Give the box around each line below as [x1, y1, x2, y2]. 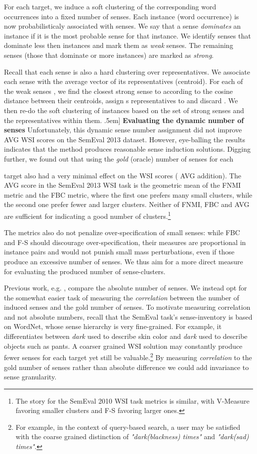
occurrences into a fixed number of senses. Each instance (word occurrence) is [4, 11, 239, 21]
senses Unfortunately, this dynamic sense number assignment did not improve [4, 124, 242, 135]
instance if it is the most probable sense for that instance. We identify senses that [4, 30, 251, 41]
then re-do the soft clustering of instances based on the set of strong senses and [4, 105, 244, 115]
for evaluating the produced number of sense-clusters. [4, 266, 166, 276]
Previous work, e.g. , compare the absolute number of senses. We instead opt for [4, 283, 247, 293]
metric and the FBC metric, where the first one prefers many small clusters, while [4, 189, 253, 200]
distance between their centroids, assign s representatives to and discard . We [4, 95, 238, 106]
